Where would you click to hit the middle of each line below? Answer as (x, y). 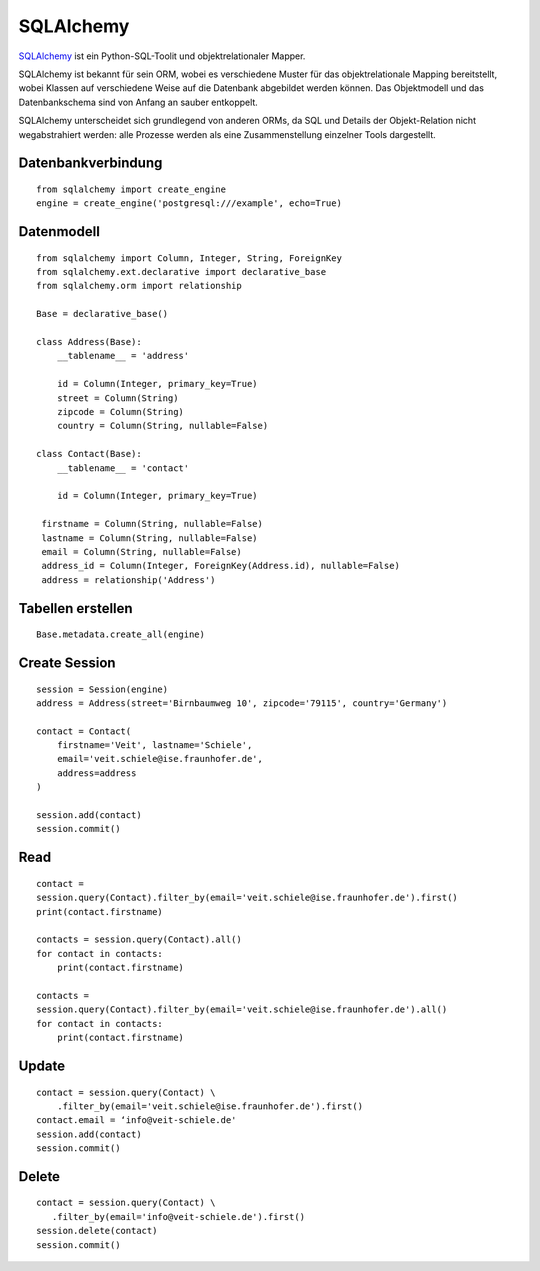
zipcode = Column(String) (120, 411)
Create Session (67, 662)
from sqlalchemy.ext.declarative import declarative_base (181, 272)
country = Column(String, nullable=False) (162, 426)
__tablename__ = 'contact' (123, 468)
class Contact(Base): (89, 454)
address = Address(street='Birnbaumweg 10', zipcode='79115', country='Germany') (242, 703)
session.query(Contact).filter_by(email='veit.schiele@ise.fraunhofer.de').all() (242, 1009)
